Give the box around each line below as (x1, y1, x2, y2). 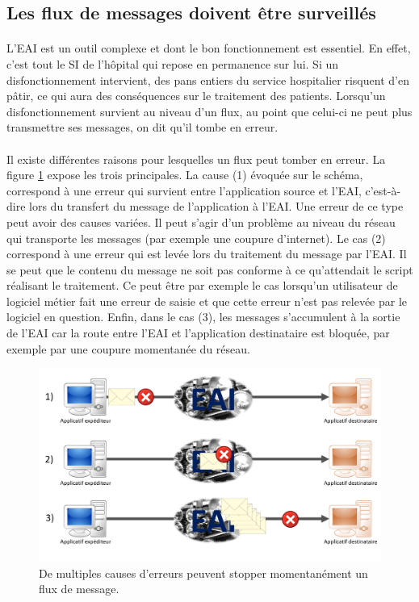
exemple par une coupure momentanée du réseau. (6, 340, 250, 357)
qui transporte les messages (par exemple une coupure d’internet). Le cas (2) (6, 229, 386, 246)
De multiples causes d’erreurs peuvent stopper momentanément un (39, 564, 368, 581)
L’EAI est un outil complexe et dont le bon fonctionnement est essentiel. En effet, (6, 40, 411, 56)
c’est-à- (365, 182, 401, 199)
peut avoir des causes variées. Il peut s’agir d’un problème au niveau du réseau (6, 213, 396, 230)
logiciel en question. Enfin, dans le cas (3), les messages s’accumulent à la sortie (6, 308, 400, 325)
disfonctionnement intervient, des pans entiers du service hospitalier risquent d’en (6, 71, 409, 88)
